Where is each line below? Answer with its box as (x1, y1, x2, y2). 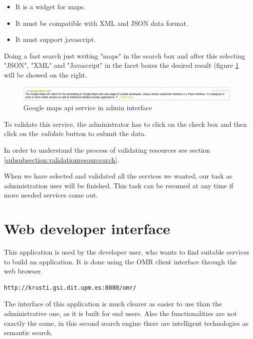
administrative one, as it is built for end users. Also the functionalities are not (4, 308, 237, 318)
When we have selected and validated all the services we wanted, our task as (4, 171, 233, 181)
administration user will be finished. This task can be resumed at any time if (4, 180, 234, 190)
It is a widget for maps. (15, 1, 86, 11)
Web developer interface (4, 219, 171, 239)
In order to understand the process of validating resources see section (4, 144, 211, 155)
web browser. (4, 266, 43, 276)
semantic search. (4, 327, 53, 338)
